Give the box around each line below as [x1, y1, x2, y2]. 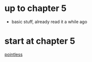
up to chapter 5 [4, 3, 67, 14]
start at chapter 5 [4, 36, 76, 47]
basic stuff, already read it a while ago [11, 19, 88, 25]
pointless [4, 51, 23, 57]
